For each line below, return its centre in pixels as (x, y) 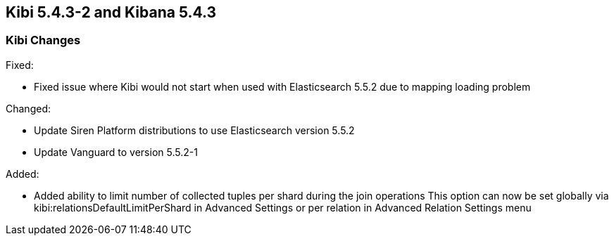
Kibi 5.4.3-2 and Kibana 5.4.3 (111, 12)
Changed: (28, 108)
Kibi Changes (43, 40)
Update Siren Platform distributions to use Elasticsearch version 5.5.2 (194, 130)
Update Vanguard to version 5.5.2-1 (116, 152)
